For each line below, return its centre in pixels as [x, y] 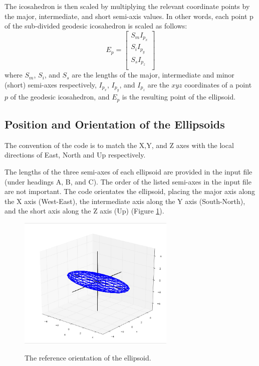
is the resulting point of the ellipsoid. [179, 97]
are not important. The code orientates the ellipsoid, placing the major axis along [130, 191]
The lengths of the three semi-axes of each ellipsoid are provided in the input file [128, 171]
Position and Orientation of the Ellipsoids [115, 124]
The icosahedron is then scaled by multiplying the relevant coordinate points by [127, 6]
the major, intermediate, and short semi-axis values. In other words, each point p [129, 16]
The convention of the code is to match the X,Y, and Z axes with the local [119, 145]
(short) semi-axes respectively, [51, 84]
